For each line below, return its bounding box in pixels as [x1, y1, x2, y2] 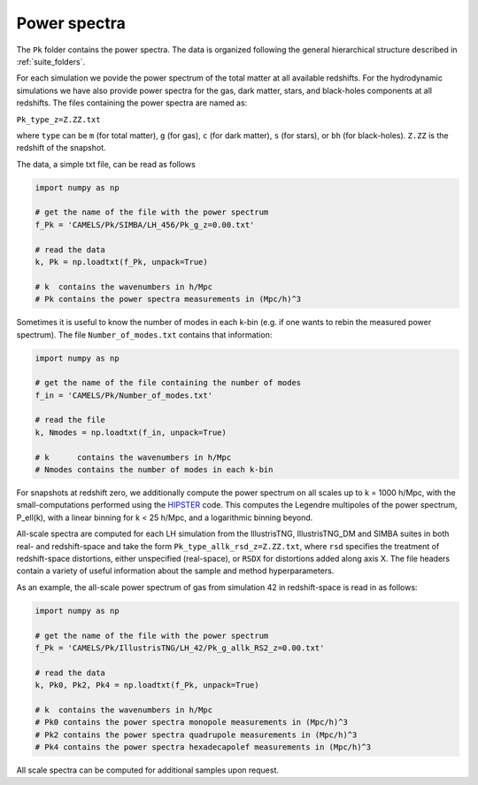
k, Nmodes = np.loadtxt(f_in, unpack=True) [35, 427, 227, 438]
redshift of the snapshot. [16, 143, 106, 153]
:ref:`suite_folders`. [16, 56, 86, 66]
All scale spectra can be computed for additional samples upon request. [16, 765, 279, 775]
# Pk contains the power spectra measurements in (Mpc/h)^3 [35, 294, 302, 305]
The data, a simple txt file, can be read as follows [16, 159, 197, 169]
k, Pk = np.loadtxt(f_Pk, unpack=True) [35, 257, 208, 267]
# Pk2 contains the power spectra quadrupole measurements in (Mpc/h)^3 [35, 729, 358, 740]
